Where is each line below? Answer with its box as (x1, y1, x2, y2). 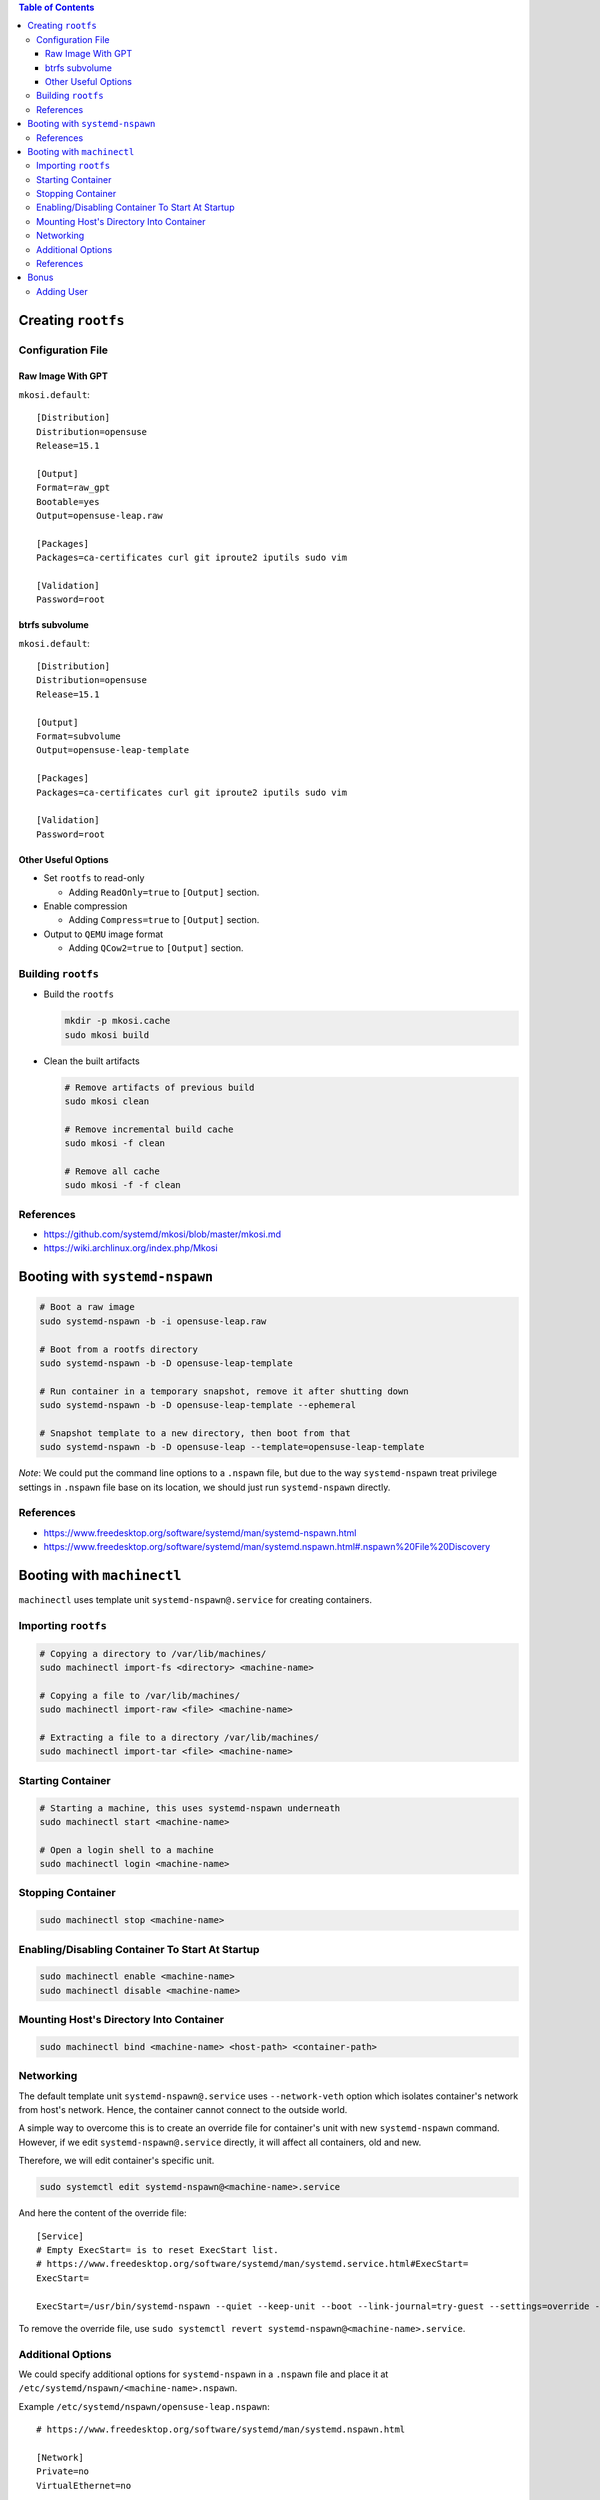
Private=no (36, 2466, 90, 2477)
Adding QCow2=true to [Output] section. (68, 942, 244, 954)
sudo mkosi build (64, 1029, 150, 1040)
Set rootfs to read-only (43, 872, 145, 884)
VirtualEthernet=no (36, 2480, 132, 2491)
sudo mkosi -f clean (64, 1138, 165, 1149)
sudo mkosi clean (64, 1095, 150, 1107)
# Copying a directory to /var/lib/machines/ (39, 1648, 267, 1659)
